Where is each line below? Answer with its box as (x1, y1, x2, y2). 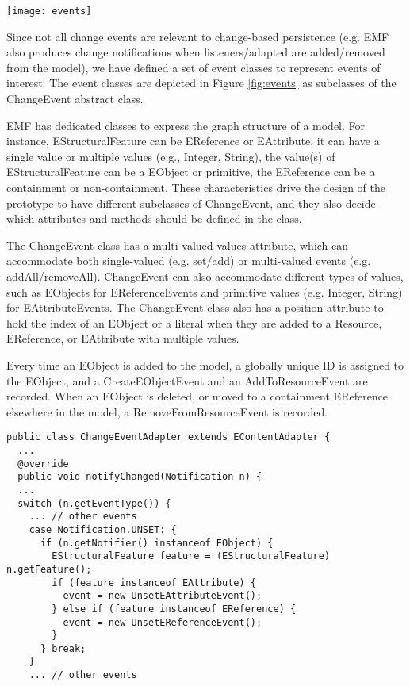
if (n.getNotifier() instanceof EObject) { (40, 537, 274, 549)
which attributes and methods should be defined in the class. (6, 210, 302, 227)
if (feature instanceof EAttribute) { (52, 577, 256, 588)
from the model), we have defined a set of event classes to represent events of (6, 59, 381, 75)
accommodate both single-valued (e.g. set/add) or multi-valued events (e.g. (6, 252, 371, 269)
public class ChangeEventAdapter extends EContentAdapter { (6, 431, 331, 443)
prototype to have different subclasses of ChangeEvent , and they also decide (6, 194, 376, 211)
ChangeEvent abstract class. (6, 90, 144, 107)
